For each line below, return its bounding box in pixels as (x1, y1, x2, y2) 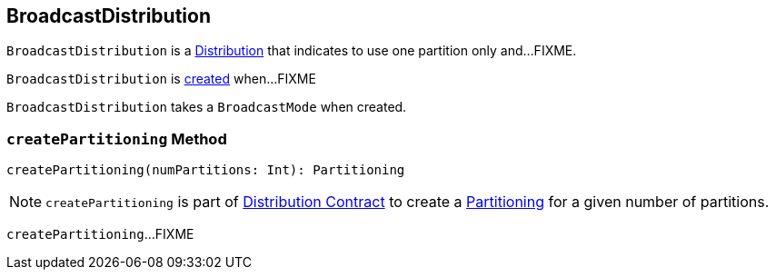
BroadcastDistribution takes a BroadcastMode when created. (6, 99, 407, 115)
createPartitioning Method (6, 129, 227, 148)
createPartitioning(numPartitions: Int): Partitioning (6, 163, 405, 178)
